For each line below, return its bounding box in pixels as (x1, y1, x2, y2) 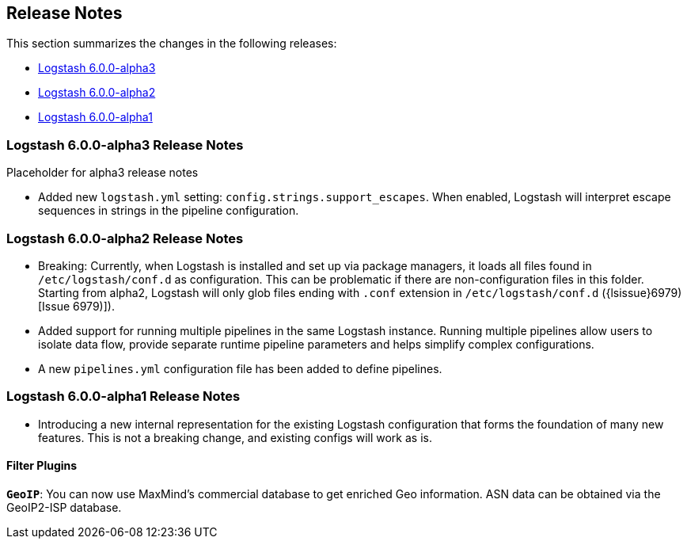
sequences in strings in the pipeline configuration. (38, 204, 299, 218)
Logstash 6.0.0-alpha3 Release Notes (6, 136, 244, 153)
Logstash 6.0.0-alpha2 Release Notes (6, 230, 244, 246)
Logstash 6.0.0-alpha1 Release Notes (6, 388, 241, 405)
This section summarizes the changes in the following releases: (6, 36, 337, 51)
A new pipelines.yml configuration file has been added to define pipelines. (38, 361, 442, 375)
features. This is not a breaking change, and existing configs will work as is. (38, 430, 432, 444)
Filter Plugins (6, 459, 78, 473)
